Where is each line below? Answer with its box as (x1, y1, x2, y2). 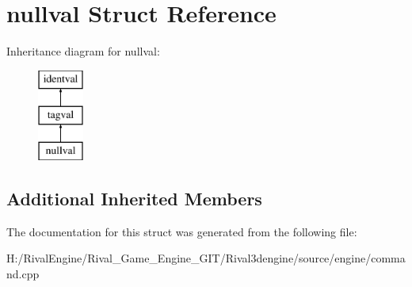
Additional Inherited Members (6, 186, 262, 211)
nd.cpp (6, 266, 40, 282)
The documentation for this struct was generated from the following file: (6, 223, 357, 239)
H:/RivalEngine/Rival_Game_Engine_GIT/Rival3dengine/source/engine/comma (6, 250, 406, 266)
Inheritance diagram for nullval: (6, 43, 160, 59)
